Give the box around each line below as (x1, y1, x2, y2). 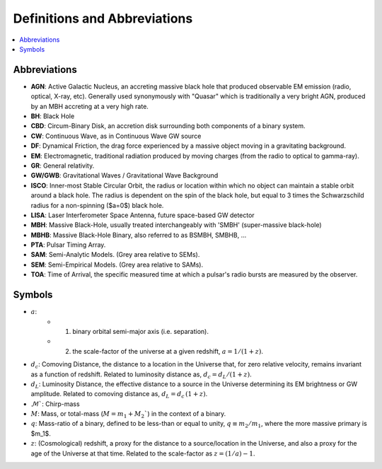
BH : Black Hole (30, 112, 75, 120)
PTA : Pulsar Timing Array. (30, 241, 106, 249)
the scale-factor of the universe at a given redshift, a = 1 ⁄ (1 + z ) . (72, 347, 264, 355)
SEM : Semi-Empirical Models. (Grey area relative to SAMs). (30, 260, 204, 269)
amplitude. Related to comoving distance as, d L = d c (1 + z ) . (30, 390, 208, 400)
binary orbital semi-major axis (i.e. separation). (72, 327, 209, 335)
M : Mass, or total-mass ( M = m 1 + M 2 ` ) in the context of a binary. (30, 410, 226, 419)
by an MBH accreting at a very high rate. (30, 102, 149, 110)
